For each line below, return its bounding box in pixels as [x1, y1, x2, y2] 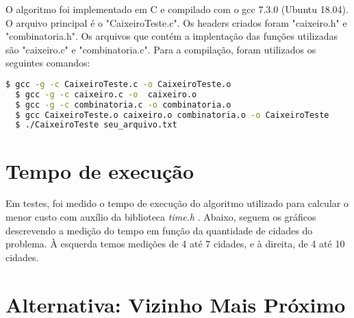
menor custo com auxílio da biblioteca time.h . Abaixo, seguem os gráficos [5, 210, 316, 224]
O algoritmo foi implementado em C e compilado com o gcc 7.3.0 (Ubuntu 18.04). [5, 2, 349, 16]
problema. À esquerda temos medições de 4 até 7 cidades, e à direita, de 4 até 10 [5, 236, 345, 251]
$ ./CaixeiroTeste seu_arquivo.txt [15, 120, 177, 130]
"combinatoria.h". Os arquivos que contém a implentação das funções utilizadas [5, 29, 338, 43]
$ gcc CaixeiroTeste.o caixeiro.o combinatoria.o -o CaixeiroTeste [15, 110, 329, 120]
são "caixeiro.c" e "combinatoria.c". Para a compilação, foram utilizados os [5, 42, 316, 56]
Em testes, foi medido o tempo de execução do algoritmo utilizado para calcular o [5, 196, 349, 210]
